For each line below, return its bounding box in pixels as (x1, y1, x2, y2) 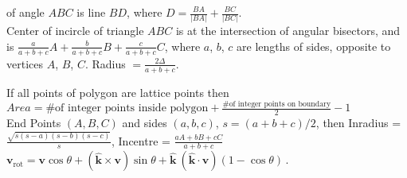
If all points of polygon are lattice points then (6, 83, 229, 100)
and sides (122, 114, 167, 131)
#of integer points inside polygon (45, 103, 209, 114)
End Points (6, 114, 61, 131)
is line (76, 4, 106, 20)
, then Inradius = (315, 114, 401, 131)
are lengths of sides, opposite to (237, 37, 391, 54)
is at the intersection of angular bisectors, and (175, 22, 401, 39)
